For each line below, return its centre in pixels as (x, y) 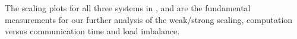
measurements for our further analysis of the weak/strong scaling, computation (149, 19)
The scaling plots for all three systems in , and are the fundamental (128, 8)
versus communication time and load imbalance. (92, 31)
